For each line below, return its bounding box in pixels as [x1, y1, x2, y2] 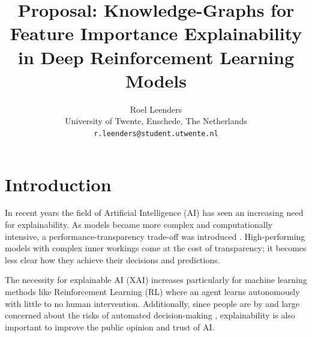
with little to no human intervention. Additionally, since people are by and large [5, 297, 300, 309]
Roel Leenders [130, 103, 182, 115]
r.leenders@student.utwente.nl [94, 129, 218, 138]
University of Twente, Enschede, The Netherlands [65, 115, 247, 127]
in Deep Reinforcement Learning [17, 44, 295, 69]
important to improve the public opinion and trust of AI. [5, 320, 215, 333]
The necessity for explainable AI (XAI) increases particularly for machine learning [5, 273, 307, 286]
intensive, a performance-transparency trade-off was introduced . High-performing [5, 230, 305, 242]
